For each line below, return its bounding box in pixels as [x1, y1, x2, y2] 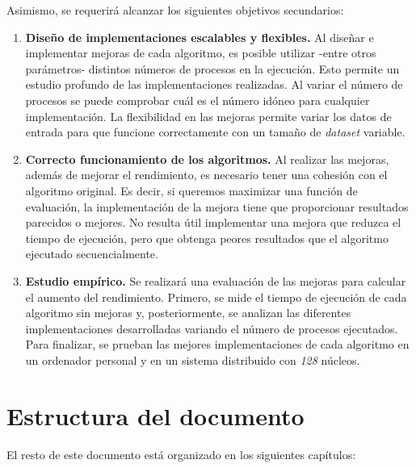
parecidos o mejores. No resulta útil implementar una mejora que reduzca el [25, 214, 401, 231]
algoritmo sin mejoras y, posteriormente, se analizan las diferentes [25, 304, 351, 321]
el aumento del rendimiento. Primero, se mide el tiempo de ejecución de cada [25, 288, 407, 305]
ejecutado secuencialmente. [25, 245, 158, 262]
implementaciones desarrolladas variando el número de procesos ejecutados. [25, 320, 398, 336]
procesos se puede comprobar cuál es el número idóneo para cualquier [25, 91, 370, 108]
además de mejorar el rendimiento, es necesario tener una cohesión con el [25, 166, 388, 183]
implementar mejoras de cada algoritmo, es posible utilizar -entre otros [25, 44, 376, 61]
